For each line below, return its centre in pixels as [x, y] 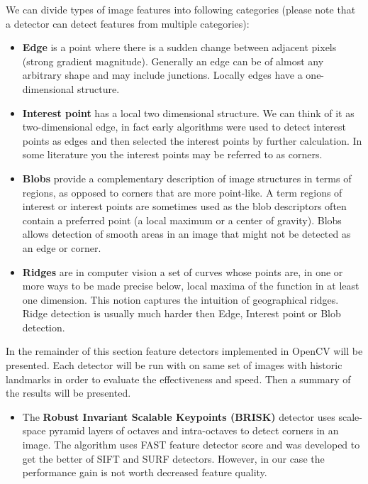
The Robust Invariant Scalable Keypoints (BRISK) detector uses [179, 416]
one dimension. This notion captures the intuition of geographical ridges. [180, 299]
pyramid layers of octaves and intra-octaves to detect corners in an [194, 430]
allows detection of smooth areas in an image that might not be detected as [186, 234]
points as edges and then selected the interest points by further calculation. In [192, 140]
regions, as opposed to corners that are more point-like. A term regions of [182, 192]
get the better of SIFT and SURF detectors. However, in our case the [173, 458]
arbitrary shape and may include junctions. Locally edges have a [162, 75]
